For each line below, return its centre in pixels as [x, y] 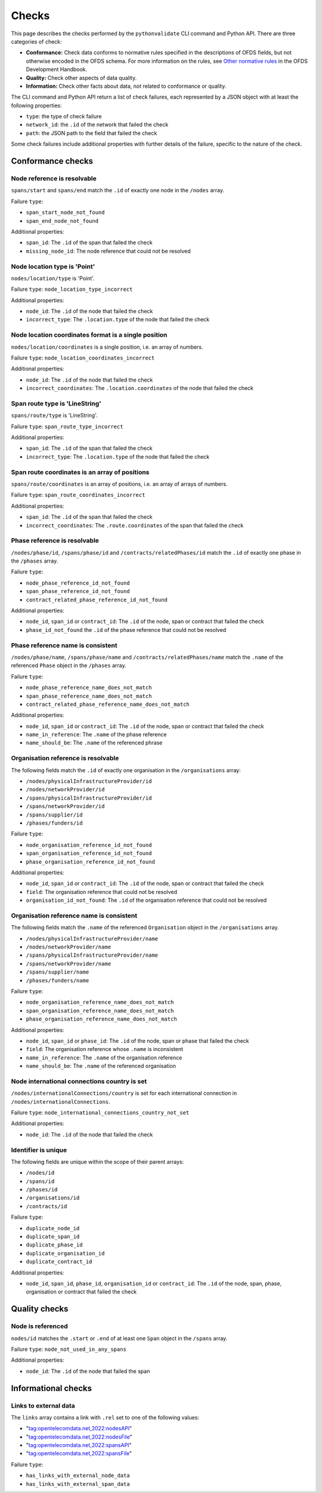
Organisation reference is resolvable [65, 758]
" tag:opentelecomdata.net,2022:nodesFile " [79, 1437]
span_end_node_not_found [62, 221]
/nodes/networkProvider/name [69, 947]
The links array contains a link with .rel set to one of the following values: [105, 1417]
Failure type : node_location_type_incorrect [72, 289]
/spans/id [40, 1181]
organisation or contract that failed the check [81, 1292]
